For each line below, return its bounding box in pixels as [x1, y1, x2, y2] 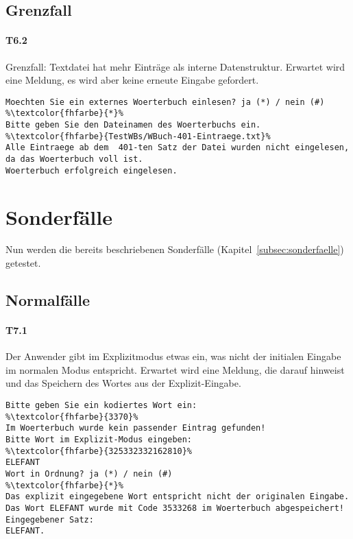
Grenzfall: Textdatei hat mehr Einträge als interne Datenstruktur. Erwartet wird [5, 59, 345, 73]
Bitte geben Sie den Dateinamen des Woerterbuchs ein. [5, 120, 261, 130]
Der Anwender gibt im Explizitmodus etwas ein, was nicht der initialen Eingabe [5, 349, 341, 363]
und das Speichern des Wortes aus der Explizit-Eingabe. [5, 376, 241, 390]
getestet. [5, 256, 41, 270]
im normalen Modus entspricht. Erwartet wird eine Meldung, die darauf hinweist [5, 362, 345, 376]
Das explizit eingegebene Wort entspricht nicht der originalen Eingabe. [5, 492, 350, 502]
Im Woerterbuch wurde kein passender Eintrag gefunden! [5, 423, 266, 433]
